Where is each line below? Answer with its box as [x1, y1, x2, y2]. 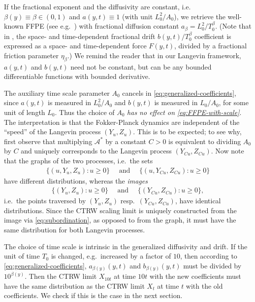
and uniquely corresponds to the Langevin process [21, 146, 172, 156]
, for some [219, 97, 249, 108]
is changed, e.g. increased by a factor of [51, 251, 171, 261]
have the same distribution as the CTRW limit [4, 280, 145, 291]
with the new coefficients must [150, 271, 241, 281]
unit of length [4, 107, 45, 117]
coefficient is [194, 31, 231, 41]
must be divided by [183, 260, 242, 270]
